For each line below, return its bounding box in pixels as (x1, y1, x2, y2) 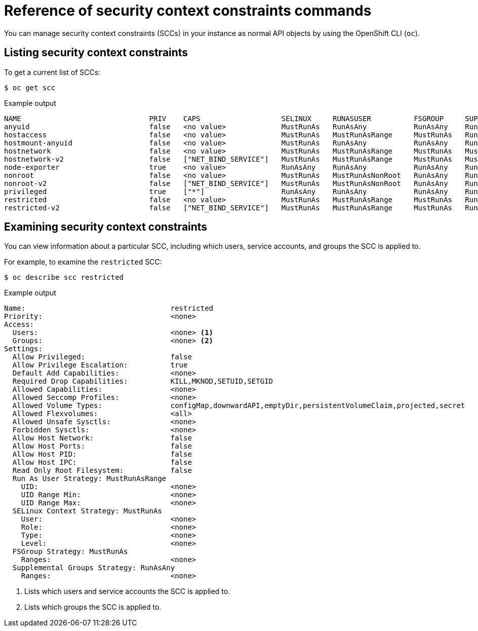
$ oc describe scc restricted (4, 273, 124, 282)
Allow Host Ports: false (12, 442, 192, 451)
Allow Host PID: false (12, 450, 192, 459)
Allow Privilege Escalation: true (12, 361, 188, 369)
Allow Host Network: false (12, 434, 192, 442)
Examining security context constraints (4, 220, 208, 234)
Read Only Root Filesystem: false (12, 466, 192, 475)
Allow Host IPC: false (12, 458, 192, 467)
